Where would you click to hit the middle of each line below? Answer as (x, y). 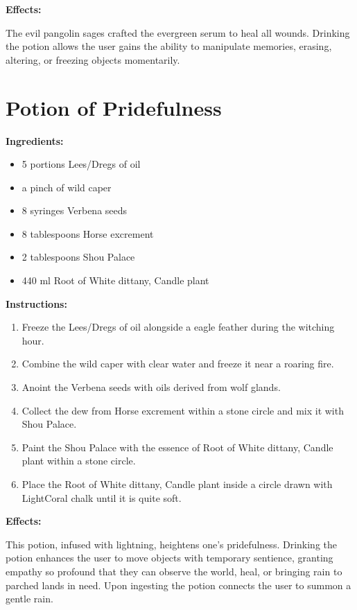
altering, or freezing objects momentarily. (93, 59)
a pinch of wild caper (67, 187)
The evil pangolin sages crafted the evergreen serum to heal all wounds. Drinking (178, 32)
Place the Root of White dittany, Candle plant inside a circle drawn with (177, 484)
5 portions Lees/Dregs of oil (81, 164)
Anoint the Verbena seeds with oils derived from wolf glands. (151, 387)
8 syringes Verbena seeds (75, 210)
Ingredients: (35, 140)
